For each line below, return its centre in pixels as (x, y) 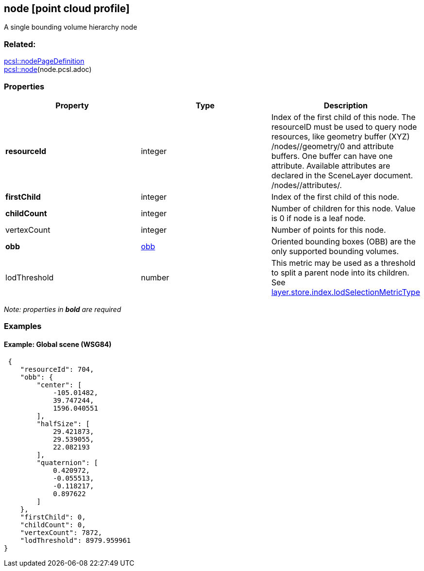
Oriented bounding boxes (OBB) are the (343, 241)
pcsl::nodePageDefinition (44, 61)
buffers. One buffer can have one (332, 156)
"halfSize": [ (63, 424)
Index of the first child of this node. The (343, 117)
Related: (20, 44)
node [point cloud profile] (67, 9)
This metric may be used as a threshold (343, 263)
